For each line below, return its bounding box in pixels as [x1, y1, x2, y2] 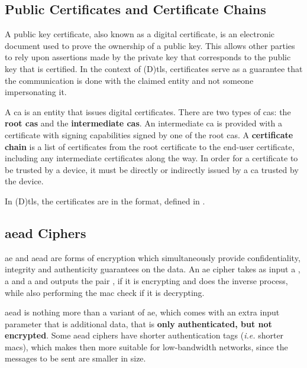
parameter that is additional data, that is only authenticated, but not [5, 317, 272, 330]
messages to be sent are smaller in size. [5, 352, 146, 364]
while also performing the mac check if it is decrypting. [5, 286, 205, 298]
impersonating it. [5, 86, 67, 98]
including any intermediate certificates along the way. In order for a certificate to [5, 152, 298, 164]
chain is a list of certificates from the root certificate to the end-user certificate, [5, 140, 295, 152]
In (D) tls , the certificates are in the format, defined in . [5, 194, 205, 207]
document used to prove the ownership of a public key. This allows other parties [5, 39, 295, 51]
